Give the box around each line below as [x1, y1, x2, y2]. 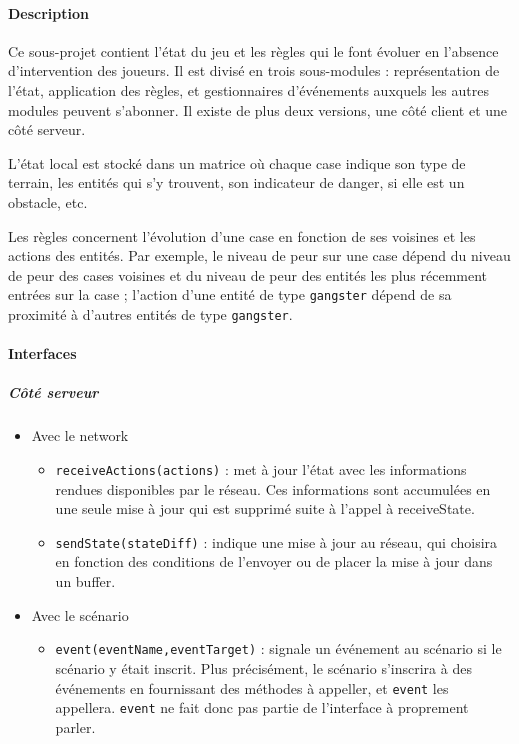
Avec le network [31, 425, 129, 446]
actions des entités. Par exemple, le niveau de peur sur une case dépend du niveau [8, 245, 511, 266]
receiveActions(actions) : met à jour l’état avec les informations [55, 458, 467, 479]
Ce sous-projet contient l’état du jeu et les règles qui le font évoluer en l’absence [8, 40, 499, 61]
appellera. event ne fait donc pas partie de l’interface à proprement [55, 697, 469, 718]
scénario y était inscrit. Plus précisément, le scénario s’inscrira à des [55, 657, 472, 678]
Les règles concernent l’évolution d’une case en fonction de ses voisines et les [8, 225, 476, 246]
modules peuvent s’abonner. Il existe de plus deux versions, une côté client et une [8, 99, 508, 120]
